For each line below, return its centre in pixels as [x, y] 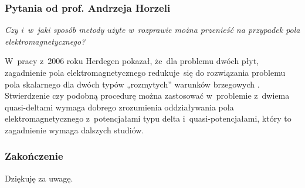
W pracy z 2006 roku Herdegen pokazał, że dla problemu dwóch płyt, [132, 61]
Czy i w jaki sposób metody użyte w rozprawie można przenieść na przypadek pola [152, 30]
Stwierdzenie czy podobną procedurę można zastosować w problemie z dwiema [147, 95]
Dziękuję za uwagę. [39, 178]
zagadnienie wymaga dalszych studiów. [74, 130]
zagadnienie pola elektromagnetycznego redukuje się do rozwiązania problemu [145, 72]
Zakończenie [34, 156]
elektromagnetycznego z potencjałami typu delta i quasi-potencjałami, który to [148, 118]
